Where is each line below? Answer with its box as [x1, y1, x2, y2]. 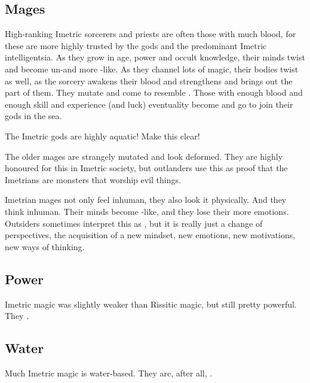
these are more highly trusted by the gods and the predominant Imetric [5, 39, 267, 51]
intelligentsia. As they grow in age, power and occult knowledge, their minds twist [5, 51, 305, 63]
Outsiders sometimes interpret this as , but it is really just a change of [5, 217, 263, 229]
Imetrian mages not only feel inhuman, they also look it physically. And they [5, 193, 287, 206]
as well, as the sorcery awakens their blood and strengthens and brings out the [5, 74, 293, 87]
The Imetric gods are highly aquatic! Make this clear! [5, 129, 200, 142]
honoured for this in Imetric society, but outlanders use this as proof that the [5, 162, 288, 174]
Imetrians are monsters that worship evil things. [5, 173, 181, 186]
